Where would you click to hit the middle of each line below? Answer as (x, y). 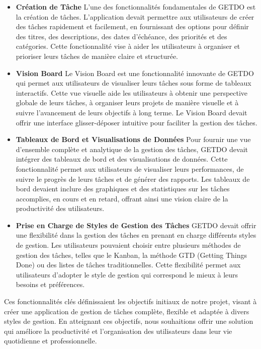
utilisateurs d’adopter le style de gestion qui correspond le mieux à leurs (127, 274)
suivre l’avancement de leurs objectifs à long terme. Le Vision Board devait (132, 112)
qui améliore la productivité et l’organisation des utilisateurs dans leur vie (118, 331)
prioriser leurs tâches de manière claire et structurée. (97, 56)
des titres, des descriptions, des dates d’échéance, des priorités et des (121, 36)
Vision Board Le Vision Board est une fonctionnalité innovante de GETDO (135, 73)
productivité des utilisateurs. (60, 208)
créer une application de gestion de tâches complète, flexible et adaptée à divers (127, 311)
